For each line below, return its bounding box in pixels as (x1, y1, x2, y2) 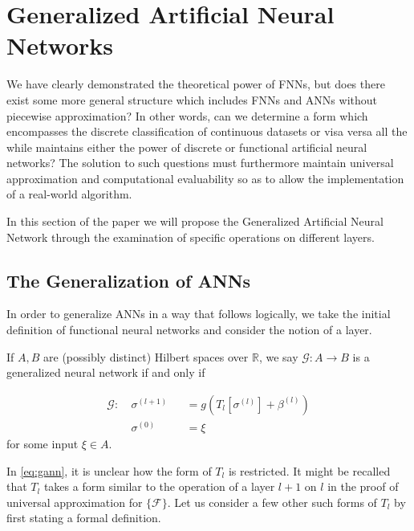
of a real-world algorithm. (6, 186, 132, 202)
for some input (6, 435, 79, 451)
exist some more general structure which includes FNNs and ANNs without (6, 91, 377, 108)
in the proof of (327, 478, 399, 495)
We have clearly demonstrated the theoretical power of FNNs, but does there (6, 76, 385, 92)
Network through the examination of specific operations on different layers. (6, 228, 375, 245)
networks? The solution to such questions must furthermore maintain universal (6, 154, 394, 171)
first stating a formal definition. (6, 509, 161, 526)
